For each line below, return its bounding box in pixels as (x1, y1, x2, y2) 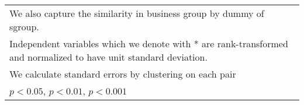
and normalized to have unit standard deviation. (9, 50, 208, 64)
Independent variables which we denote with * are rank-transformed (9, 37, 288, 50)
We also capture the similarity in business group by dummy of (9, 6, 264, 20)
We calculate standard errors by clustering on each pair (9, 67, 236, 80)
